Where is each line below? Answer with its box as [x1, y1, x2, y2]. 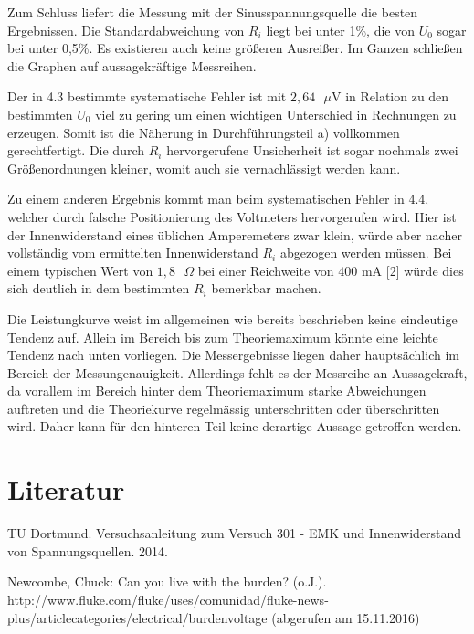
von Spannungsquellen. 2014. [7, 541, 168, 560]
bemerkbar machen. [211, 279, 321, 298]
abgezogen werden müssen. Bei [279, 243, 452, 262]
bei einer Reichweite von [197, 260, 334, 280]
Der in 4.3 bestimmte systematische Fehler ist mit [7, 87, 287, 106]
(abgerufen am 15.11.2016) [271, 608, 420, 627]
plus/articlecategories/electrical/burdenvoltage [7, 608, 268, 627]
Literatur [7, 470, 125, 508]
